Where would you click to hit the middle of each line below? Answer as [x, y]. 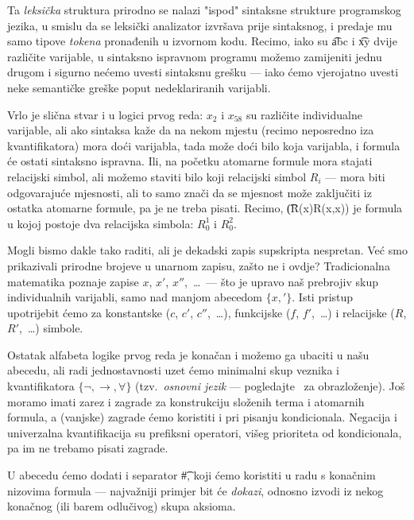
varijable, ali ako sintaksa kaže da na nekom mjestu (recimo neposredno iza [191, 130]
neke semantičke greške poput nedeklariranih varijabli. [139, 87]
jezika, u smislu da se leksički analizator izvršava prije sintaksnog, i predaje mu [200, 25]
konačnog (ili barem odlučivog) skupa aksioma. [122, 506]
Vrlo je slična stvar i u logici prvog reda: [105, 114]
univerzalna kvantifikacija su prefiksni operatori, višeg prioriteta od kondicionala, [205, 432]
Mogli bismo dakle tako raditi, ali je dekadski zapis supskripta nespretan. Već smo [207, 250]
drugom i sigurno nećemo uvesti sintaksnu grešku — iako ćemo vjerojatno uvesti [203, 72]
